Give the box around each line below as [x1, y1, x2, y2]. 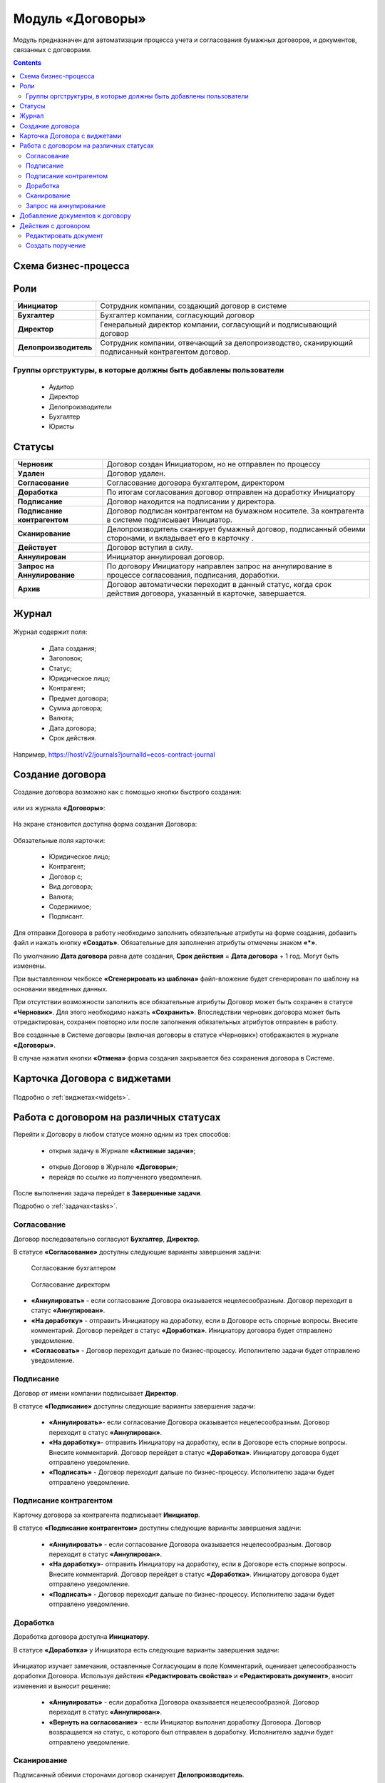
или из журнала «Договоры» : [13, 803, 106, 812]
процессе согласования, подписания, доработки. [106, 571, 279, 581]
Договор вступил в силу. [106, 543, 193, 553]
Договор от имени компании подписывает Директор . [13, 1389, 178, 1397]
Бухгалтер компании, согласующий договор [100, 310, 255, 320]
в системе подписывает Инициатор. [106, 515, 233, 525]
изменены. [13, 961, 46, 970]
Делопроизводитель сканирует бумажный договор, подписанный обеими [106, 524, 366, 534]
